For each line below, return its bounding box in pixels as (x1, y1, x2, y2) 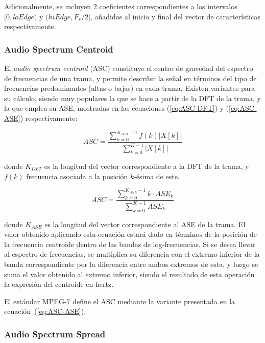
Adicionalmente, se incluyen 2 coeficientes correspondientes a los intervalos (4, 1, 237, 11)
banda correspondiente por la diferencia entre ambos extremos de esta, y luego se (4, 259, 258, 269)
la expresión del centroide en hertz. (4, 279, 114, 289)
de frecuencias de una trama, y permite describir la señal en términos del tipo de (4, 72, 257, 83)
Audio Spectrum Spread (4, 327, 106, 340)
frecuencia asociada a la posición (26, 170, 128, 181)
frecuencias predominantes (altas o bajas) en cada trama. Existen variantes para (4, 83, 255, 93)
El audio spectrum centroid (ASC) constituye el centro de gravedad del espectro (4, 63, 253, 73)
